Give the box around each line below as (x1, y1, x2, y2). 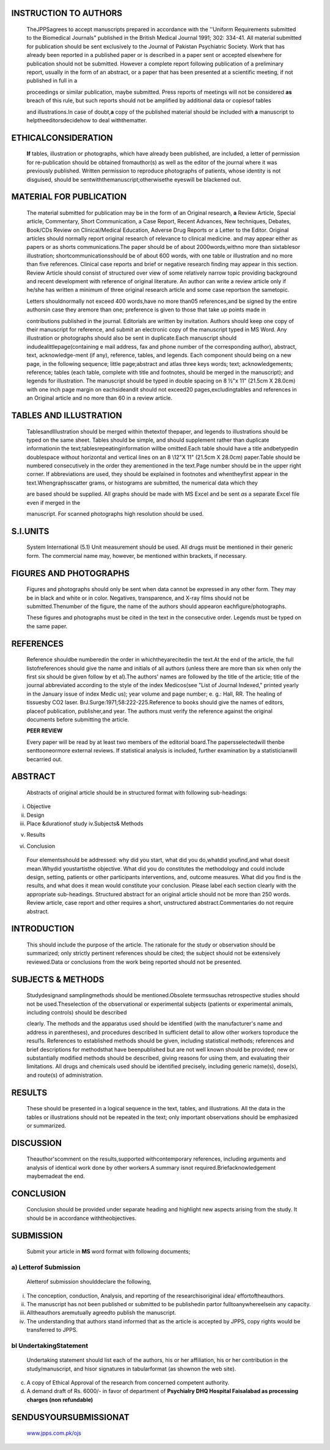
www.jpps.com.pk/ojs (26, 1429, 82, 1437)
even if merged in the (26, 499, 81, 506)
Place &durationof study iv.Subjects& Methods (26, 820, 144, 827)
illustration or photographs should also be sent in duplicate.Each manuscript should (26, 334, 237, 342)
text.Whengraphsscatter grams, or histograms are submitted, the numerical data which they (26, 479, 258, 486)
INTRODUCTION (11, 924, 75, 934)
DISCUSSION (11, 1138, 62, 1148)
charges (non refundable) (26, 1396, 94, 1404)
